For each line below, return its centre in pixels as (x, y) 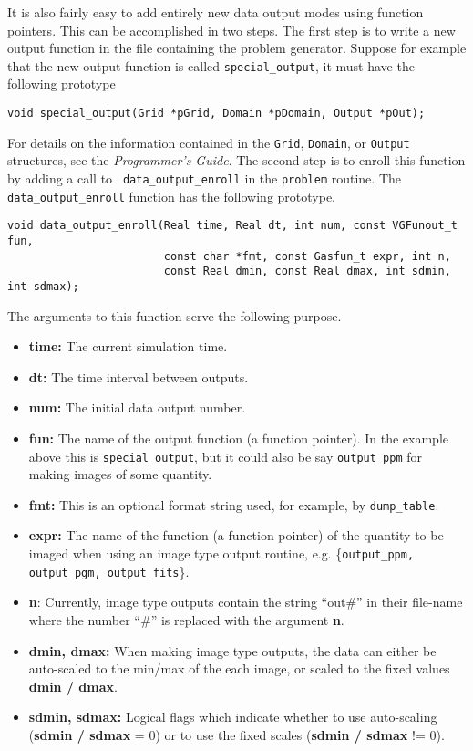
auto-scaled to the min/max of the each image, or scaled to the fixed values (239, 668)
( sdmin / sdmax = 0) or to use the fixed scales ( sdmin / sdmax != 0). (236, 734)
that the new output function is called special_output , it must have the (211, 65)
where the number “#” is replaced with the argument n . (186, 619)
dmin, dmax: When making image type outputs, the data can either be (232, 650)
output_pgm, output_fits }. (109, 571)
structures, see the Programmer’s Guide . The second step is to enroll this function (236, 160)
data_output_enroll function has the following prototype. (172, 196)
